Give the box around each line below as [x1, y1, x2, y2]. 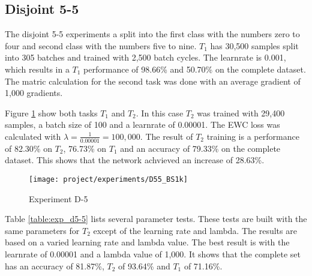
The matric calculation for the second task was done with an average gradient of [5, 74, 301, 87]
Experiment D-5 [29, 192, 88, 205]
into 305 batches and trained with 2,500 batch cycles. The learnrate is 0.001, [5, 51, 286, 64]
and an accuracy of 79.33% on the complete [120, 142, 281, 154]
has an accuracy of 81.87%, [5, 259, 104, 272]
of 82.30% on [5, 142, 52, 154]
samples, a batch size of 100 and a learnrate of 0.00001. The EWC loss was [5, 118, 280, 131]
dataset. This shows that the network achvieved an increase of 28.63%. [5, 154, 265, 166]
